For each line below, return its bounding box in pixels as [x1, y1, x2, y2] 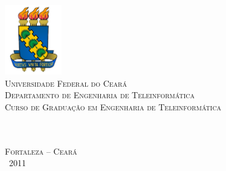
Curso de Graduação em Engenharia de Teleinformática [5, 100, 222, 113]
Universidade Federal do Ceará [5, 76, 127, 89]
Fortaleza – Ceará [5, 144, 77, 157]
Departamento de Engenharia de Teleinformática [5, 89, 195, 101]
